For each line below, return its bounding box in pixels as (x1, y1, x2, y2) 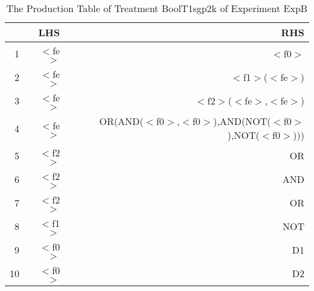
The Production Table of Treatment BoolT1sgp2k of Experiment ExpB (6, 1, 308, 15)
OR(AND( (99, 114, 144, 128)
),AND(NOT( (213, 114, 271, 128)
